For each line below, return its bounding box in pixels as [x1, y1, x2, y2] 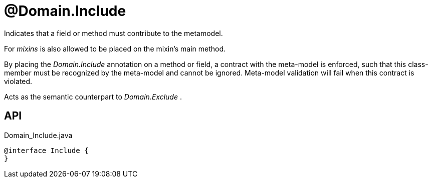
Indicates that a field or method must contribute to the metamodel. [4, 28, 223, 37]
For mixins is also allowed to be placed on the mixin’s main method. [4, 44, 226, 53]
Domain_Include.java [4, 130, 73, 139]
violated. [4, 76, 33, 85]
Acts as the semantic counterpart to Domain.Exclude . [4, 92, 182, 101]
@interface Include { [4, 146, 89, 154]
